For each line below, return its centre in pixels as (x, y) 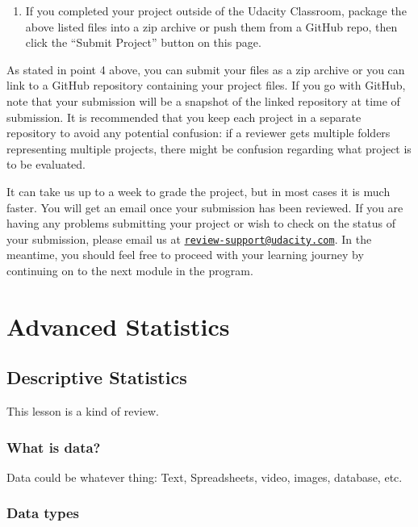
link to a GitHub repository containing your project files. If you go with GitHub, (206, 85)
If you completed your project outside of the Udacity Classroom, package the (216, 10)
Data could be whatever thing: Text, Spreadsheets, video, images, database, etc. (205, 477)
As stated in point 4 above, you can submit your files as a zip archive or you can (206, 69)
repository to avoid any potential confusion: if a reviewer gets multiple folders (199, 133)
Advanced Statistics (118, 326)
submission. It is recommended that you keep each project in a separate (184, 117)
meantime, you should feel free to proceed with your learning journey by (185, 255)
